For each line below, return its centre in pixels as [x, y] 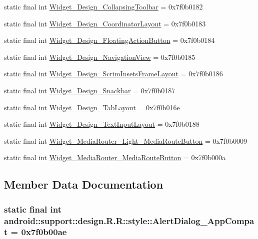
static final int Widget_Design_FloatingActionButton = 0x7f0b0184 [109, 40]
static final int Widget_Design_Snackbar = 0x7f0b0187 [90, 90]
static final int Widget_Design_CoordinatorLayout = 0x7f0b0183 [105, 23]
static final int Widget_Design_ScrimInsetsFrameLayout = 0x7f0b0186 [113, 74]
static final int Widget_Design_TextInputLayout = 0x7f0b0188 [102, 124]
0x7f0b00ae [44, 232]
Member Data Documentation [84, 184]
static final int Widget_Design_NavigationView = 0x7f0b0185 [100, 57]
